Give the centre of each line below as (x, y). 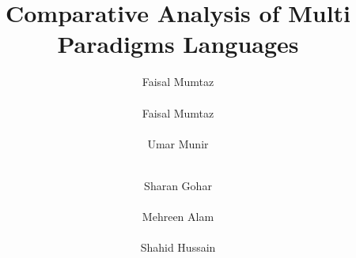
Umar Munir (178, 143)
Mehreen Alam (178, 217)
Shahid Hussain (178, 247)
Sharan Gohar (178, 185)
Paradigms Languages (178, 44)
